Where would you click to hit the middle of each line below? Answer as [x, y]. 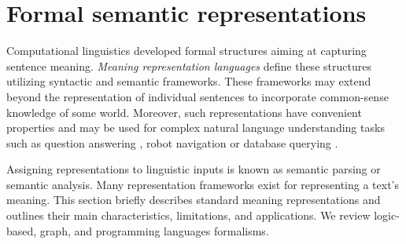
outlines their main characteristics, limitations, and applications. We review [188, 215]
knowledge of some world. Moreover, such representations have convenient [184, 112]
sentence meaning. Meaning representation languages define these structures [189, 66]
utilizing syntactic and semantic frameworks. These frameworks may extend [189, 81]
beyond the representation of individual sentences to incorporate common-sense [197, 96]
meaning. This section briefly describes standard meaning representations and [194, 200]
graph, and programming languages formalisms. [154, 230]
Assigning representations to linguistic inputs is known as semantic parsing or [194, 169]
